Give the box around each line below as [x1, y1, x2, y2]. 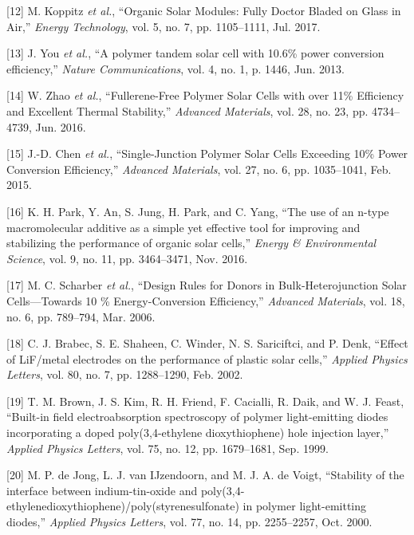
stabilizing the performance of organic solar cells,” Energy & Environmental [6, 234, 377, 251]
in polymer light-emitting [242, 498, 367, 514]
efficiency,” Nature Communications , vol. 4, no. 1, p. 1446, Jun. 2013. [6, 60, 345, 77]
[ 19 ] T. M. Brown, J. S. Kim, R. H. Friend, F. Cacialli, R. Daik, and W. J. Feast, [6, 392, 404, 409]
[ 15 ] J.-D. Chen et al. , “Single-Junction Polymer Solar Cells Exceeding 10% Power [6, 145, 408, 162]
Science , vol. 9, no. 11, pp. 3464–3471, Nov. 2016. [6, 250, 248, 266]
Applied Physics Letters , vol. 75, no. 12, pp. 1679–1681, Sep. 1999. [6, 439, 329, 456]
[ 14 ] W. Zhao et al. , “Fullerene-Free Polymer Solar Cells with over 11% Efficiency [6, 87, 404, 104]
